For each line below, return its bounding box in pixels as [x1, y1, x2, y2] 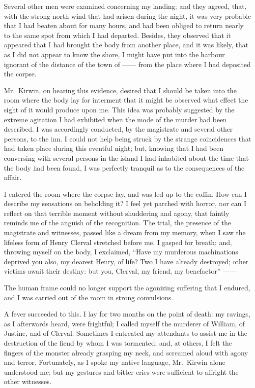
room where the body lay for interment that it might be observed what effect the [4, 95, 248, 105]
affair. [4, 172, 22, 182]
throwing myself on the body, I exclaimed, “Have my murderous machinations [4, 247, 238, 257]
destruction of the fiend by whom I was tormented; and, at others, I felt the [4, 338, 232, 348]
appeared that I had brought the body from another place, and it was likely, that [4, 39, 249, 50]
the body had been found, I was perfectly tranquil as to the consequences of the [4, 162, 245, 173]
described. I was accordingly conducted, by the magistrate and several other [4, 124, 233, 134]
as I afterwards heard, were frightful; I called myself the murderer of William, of [4, 318, 245, 328]
